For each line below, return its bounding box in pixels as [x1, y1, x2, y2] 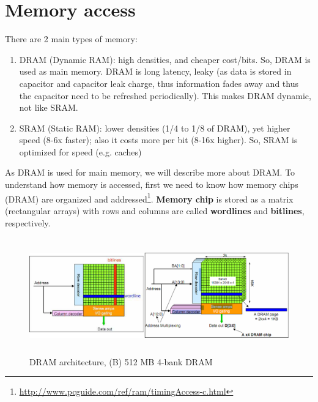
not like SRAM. [19, 101, 78, 114]
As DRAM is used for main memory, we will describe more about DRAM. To [5, 166, 295, 179]
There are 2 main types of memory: [5, 32, 138, 45]
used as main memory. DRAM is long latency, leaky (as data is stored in [19, 65, 292, 78]
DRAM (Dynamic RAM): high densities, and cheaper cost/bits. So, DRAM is [19, 53, 311, 65]
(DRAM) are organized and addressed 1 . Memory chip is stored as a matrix [5, 190, 294, 205]
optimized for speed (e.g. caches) [19, 145, 142, 158]
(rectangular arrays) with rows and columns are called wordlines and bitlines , [5, 204, 305, 217]
